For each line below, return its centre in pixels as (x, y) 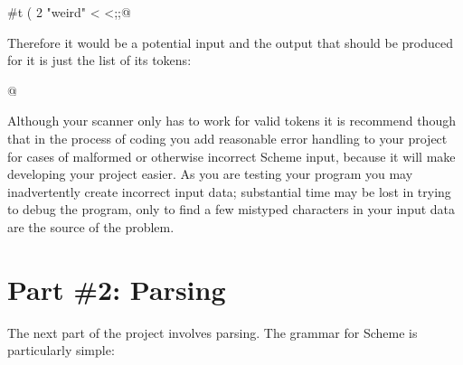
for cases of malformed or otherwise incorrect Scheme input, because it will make (231, 156)
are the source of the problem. (91, 226)
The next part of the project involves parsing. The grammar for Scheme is (213, 332)
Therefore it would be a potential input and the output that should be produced (230, 42)
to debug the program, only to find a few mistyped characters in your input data (231, 209)
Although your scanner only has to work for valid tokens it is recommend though (231, 121)
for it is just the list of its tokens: (99, 60)
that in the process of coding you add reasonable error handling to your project (227, 138)
